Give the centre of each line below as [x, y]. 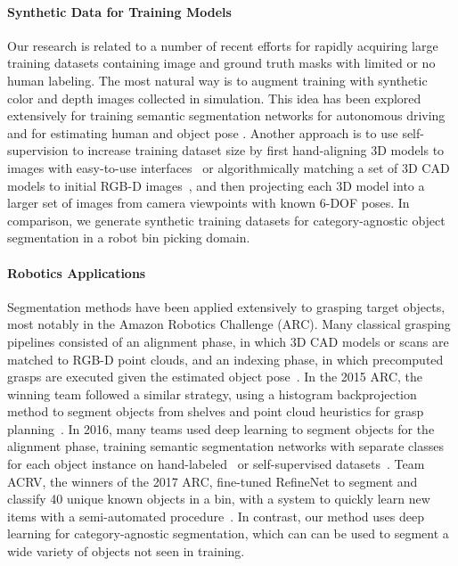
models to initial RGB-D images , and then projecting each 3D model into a [216, 185]
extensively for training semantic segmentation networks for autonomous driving [226, 115]
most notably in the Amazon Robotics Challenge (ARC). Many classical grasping [229, 324]
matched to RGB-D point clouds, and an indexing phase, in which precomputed [225, 359]
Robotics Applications [77, 272]
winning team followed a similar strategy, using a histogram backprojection [212, 394]
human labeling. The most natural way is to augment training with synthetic [217, 80]
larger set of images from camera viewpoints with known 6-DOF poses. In [209, 203]
